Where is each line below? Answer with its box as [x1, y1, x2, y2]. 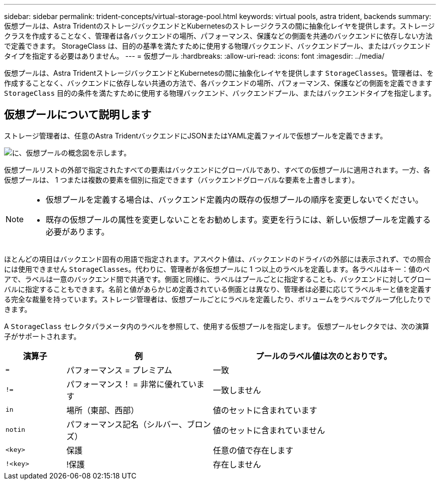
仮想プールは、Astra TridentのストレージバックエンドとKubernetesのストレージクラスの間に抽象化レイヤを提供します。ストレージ [4, 22, 435, 30]
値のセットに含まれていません [212, 425, 325, 435]
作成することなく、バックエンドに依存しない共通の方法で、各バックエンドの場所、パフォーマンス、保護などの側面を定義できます [4, 79, 432, 87]
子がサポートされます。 [4, 332, 81, 341]
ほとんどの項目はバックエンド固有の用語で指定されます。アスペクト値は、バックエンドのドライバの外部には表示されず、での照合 [4, 254, 431, 263]
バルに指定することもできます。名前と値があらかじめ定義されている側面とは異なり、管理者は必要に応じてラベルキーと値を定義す [4, 284, 432, 293]
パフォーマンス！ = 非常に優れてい [66, 379, 197, 389]
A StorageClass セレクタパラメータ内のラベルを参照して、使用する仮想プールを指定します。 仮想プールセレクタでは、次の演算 [4, 321, 429, 331]
